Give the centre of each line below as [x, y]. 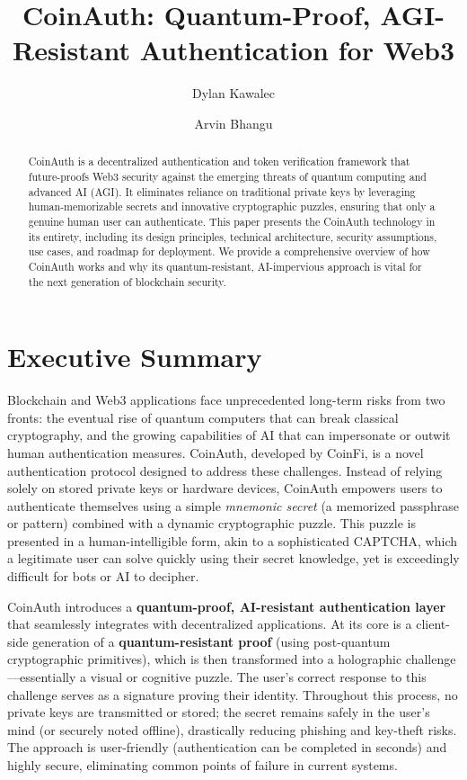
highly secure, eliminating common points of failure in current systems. [203, 765]
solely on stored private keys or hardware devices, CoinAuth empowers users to [225, 488]
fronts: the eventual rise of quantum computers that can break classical [203, 417]
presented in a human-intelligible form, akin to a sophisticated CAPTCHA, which [233, 540]
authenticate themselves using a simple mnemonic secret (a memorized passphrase [233, 505]
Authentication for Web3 [297, 50]
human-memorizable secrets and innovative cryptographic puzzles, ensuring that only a [232, 206]
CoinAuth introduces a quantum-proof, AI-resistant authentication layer [227, 606]
